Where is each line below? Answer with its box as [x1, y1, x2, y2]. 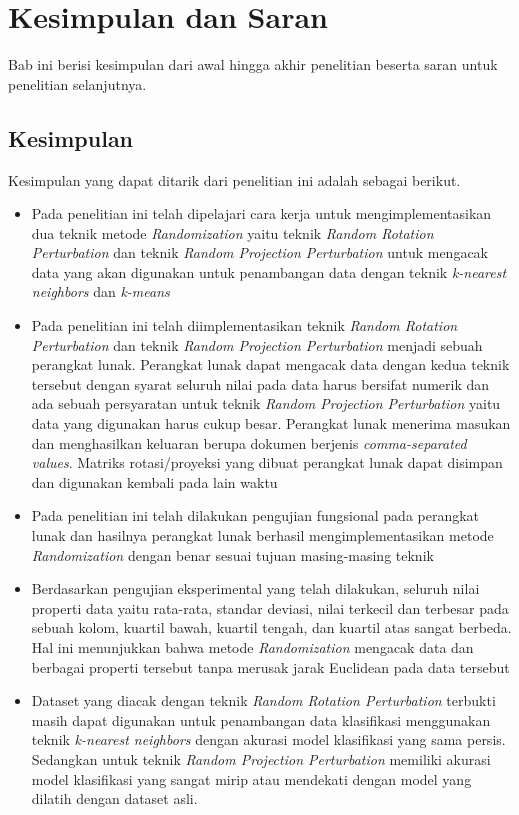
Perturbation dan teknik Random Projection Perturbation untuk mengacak [31, 242, 488, 263]
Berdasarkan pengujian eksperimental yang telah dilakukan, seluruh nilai [31, 578, 480, 599]
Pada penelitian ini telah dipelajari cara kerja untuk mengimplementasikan [31, 203, 492, 224]
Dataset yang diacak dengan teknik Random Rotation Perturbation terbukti [31, 690, 496, 711]
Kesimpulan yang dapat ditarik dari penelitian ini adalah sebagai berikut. [8, 169, 461, 190]
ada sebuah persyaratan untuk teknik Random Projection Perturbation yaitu [31, 393, 501, 414]
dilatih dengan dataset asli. [31, 788, 198, 809]
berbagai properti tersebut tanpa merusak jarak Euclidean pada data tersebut [31, 656, 510, 677]
